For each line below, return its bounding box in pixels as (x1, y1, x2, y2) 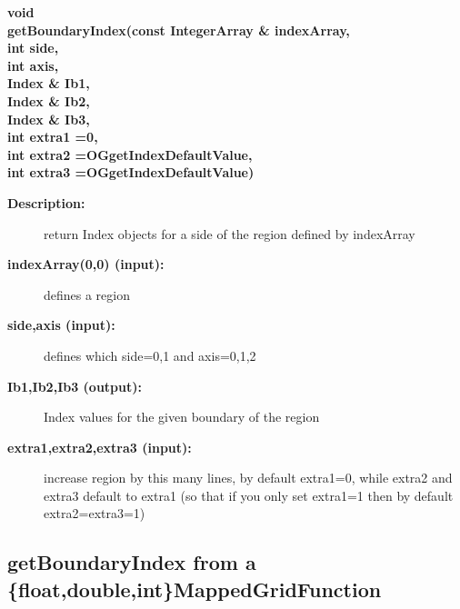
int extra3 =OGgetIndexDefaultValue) (7, 163, 255, 182)
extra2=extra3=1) (44, 504, 145, 523)
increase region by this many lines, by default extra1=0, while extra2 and (44, 468, 453, 487)
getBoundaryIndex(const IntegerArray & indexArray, (7, 20, 350, 39)
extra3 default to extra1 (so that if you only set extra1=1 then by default (44, 485, 454, 504)
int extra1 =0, (7, 127, 98, 146)
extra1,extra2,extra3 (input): (7, 437, 192, 456)
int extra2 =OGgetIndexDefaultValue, (7, 145, 253, 164)
